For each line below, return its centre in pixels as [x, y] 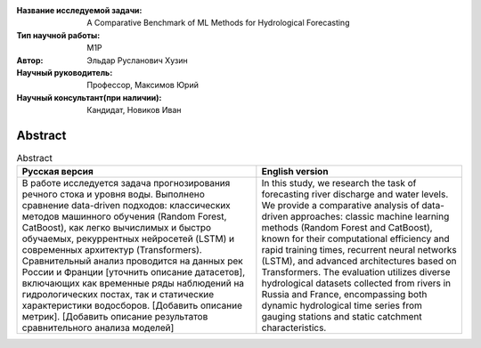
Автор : [30, 60]
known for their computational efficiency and [355, 239]
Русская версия [57, 172]
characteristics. [294, 328]
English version [295, 172]
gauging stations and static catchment [342, 317]
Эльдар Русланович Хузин [137, 60]
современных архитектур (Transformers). [112, 250]
